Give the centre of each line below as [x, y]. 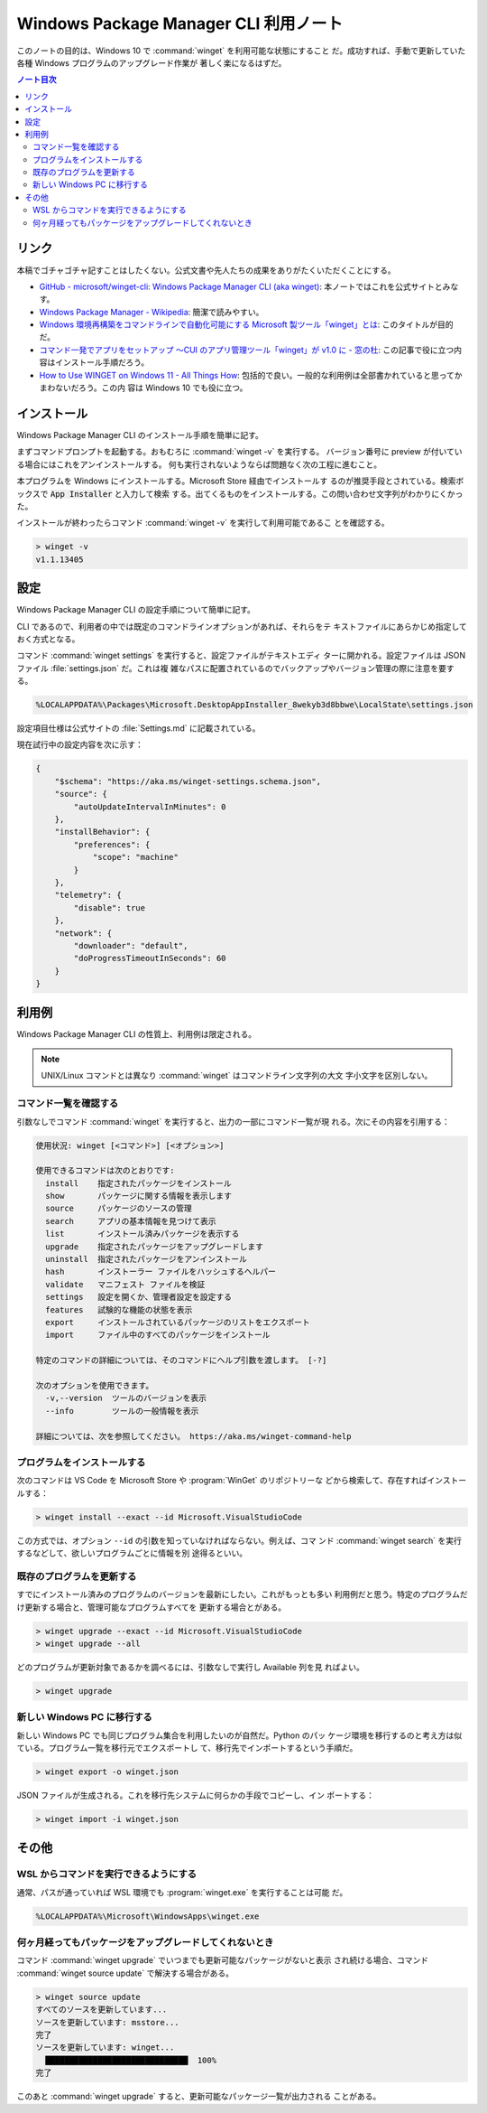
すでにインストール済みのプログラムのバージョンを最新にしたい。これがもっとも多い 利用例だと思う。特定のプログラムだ [242, 1594]
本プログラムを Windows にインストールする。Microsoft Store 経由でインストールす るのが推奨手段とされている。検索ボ [240, 481]
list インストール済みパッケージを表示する [142, 1234]
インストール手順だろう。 [102, 362]
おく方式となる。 [48, 639]
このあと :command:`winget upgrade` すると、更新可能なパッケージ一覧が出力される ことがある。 [199, 2097]
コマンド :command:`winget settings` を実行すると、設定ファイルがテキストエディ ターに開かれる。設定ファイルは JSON [241, 656]
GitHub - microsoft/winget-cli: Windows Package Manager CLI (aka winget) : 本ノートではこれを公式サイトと [241, 286]
